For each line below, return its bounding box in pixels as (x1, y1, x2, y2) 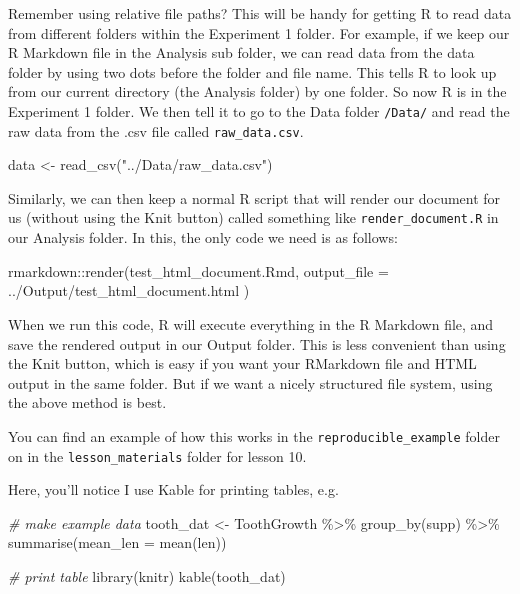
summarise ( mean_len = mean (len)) (8, 532, 227, 553)
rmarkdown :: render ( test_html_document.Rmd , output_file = (8, 260, 389, 281)
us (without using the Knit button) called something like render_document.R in (8, 207, 499, 228)
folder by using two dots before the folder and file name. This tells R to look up (8, 61, 497, 82)
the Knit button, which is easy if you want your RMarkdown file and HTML (8, 353, 477, 374)
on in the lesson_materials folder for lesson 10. (8, 445, 307, 466)
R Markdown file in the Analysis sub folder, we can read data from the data (8, 42, 475, 63)
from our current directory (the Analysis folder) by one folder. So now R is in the (8, 81, 507, 102)
